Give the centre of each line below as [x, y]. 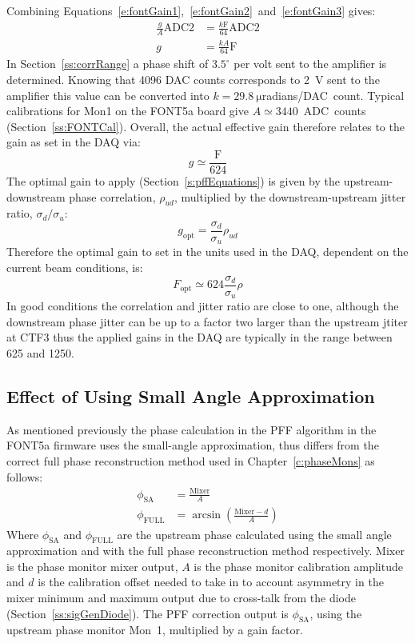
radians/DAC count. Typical [333, 95]
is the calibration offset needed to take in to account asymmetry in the [211, 582]
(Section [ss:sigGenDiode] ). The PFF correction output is [148, 613]
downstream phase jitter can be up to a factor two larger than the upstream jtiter [207, 321]
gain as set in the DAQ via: [74, 142]
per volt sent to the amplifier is [310, 64]
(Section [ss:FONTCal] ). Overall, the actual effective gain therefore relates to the [206, 126]
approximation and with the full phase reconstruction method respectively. [190, 551]
